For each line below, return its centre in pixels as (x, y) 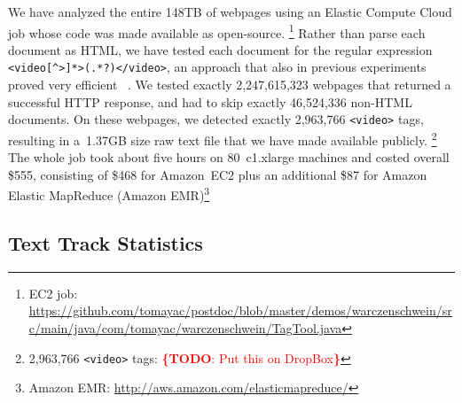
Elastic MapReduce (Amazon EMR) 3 (109, 194)
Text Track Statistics (106, 243)
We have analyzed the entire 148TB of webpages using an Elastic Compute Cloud (230, 12)
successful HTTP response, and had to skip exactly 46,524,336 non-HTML (210, 101)
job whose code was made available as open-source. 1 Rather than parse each (217, 31)
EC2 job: (53, 293)
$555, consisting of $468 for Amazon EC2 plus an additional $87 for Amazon (218, 174)
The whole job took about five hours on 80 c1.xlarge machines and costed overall (229, 157)
